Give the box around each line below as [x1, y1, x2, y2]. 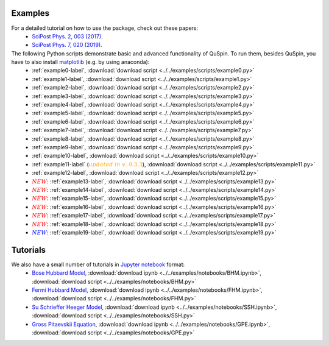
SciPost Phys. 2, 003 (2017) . [32, 32, 103, 40]
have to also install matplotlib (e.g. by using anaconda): [11, 58, 150, 66]
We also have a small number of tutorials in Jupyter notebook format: [11, 261, 185, 268]
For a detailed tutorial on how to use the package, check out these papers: [11, 24, 198, 32]
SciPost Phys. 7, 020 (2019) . [32, 41, 103, 49]
